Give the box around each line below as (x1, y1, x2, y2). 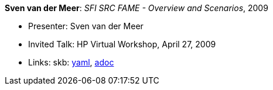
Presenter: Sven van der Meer (28, 21, 144, 31)
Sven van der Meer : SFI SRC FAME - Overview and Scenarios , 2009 (5, 3, 268, 13)
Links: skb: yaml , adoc (28, 57, 114, 67)
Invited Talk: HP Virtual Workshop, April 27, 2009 (28, 39, 216, 49)
